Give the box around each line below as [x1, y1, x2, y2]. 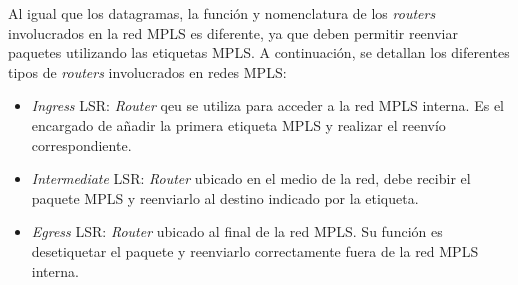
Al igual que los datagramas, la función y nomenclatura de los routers [8, 3, 436, 23]
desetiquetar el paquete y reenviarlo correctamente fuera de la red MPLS [31, 240, 479, 261]
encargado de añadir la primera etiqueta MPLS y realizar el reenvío [31, 114, 446, 135]
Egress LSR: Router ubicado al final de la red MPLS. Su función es [31, 221, 443, 242]
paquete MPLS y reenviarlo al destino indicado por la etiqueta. [31, 187, 419, 208]
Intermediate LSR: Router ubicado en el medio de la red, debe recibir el [31, 168, 471, 189]
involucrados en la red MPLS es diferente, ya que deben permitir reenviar [8, 22, 459, 43]
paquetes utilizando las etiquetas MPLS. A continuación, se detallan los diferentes [8, 42, 510, 63]
